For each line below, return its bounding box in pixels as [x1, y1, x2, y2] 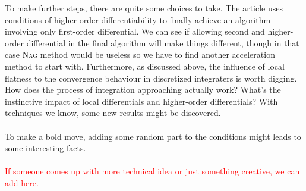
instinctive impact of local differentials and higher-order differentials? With [5, 95, 278, 107]
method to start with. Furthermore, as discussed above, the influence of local [5, 60, 285, 72]
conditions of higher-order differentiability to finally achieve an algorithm [5, 13, 271, 26]
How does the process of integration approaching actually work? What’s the [5, 83, 281, 96]
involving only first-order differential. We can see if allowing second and [5, 25, 265, 37]
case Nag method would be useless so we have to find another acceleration [5, 48, 275, 61]
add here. [5, 176, 39, 189]
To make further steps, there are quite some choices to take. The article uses [5, 2, 283, 14]
